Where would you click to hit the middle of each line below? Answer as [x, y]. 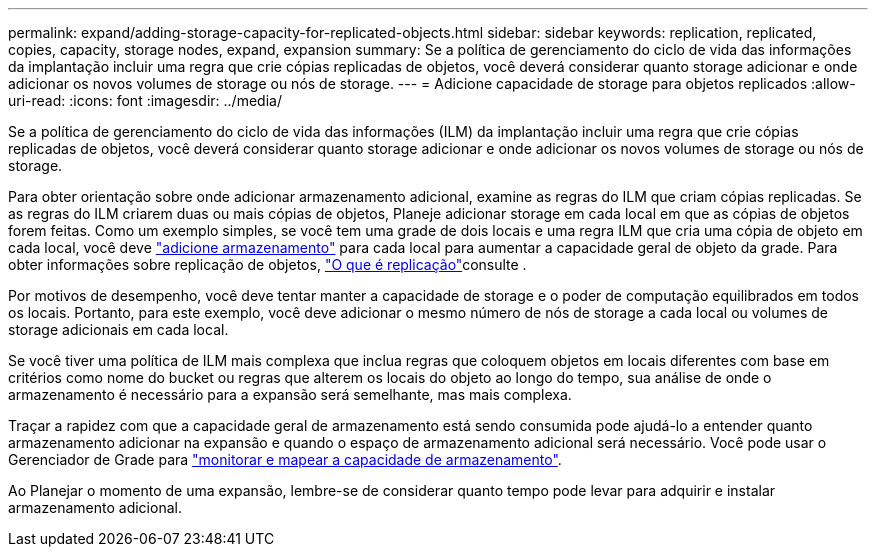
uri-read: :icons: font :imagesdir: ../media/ [145, 100]
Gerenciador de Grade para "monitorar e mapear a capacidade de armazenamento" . [285, 459]
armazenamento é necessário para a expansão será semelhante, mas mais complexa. [290, 394]
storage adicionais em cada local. [118, 329]
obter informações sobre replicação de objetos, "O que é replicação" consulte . [267, 264]
